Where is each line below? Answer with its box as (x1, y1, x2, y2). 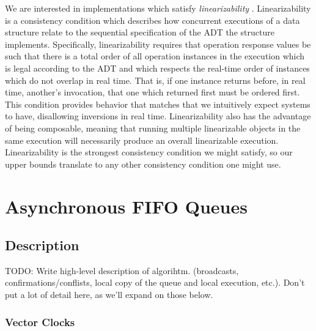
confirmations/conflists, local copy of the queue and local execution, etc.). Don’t (5, 276, 305, 289)
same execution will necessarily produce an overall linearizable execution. (5, 133, 279, 146)
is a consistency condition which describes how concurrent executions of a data (5, 13, 300, 26)
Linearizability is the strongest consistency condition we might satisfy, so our (5, 146, 293, 158)
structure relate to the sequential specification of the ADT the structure (5, 26, 274, 39)
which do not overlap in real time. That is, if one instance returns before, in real (5, 73, 306, 86)
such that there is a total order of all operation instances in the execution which (5, 50, 305, 62)
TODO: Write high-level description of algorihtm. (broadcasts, (5, 264, 239, 277)
